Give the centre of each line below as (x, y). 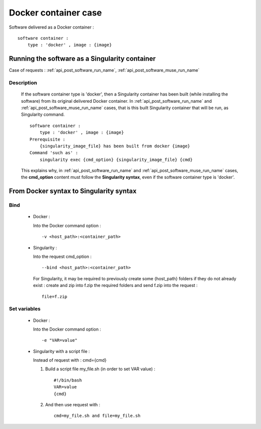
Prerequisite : (48, 139)
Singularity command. (43, 114)
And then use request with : (73, 405)
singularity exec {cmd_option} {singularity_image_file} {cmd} (116, 159)
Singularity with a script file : (62, 351)
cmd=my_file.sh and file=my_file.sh (97, 416)
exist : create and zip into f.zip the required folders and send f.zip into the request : (115, 286)
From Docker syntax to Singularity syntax (73, 191)
